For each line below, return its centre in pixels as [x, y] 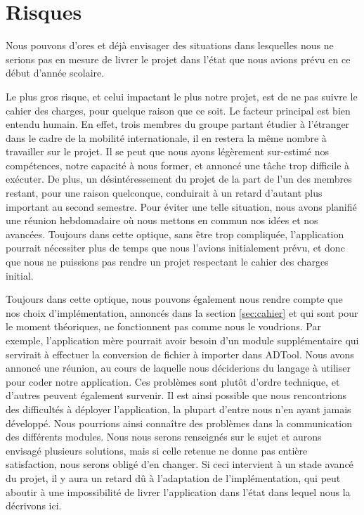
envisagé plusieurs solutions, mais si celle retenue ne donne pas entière [157, 450]
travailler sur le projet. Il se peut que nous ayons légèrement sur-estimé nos [167, 151]
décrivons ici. [34, 506]
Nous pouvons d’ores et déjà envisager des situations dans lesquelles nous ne [170, 45]
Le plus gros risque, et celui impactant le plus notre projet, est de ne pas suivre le [182, 96]
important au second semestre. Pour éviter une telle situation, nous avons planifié [181, 206]
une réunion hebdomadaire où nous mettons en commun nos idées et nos [162, 220]
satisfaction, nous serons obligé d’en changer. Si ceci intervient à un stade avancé [180, 464]
